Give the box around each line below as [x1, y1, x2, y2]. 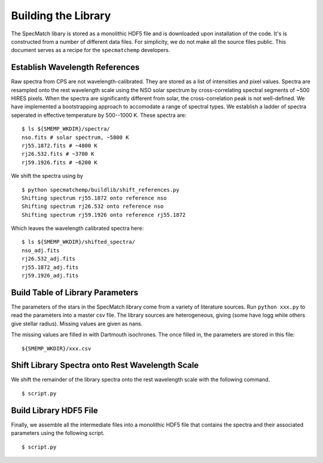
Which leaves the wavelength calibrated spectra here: [11, 225, 144, 232]
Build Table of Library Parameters [11, 288, 139, 298]
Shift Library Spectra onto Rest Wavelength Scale [11, 360, 199, 371]
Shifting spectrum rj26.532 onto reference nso [22, 203, 164, 210]
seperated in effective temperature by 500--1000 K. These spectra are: [11, 111, 187, 119]
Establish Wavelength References [11, 62, 140, 72]
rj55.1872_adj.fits [22, 264, 79, 271]
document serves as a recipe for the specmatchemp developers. [11, 47, 170, 54]
